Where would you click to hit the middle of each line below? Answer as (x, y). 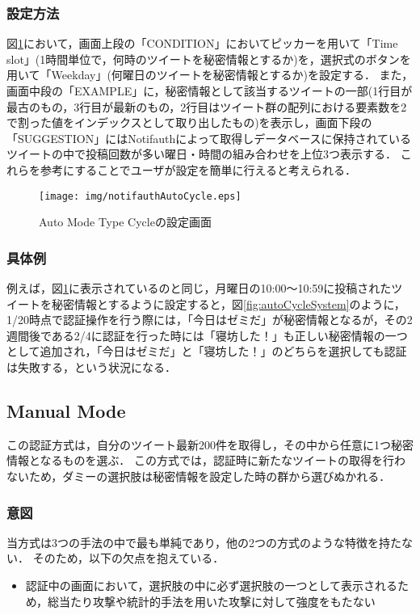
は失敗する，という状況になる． (91, 367)
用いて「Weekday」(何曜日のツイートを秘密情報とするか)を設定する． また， (210, 75)
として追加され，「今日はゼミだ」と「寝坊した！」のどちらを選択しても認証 (207, 351)
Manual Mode (66, 410)
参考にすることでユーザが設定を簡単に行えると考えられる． (198, 169)
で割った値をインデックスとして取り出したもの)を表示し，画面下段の (189, 122)
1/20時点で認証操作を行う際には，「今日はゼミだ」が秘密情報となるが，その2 (210, 320)
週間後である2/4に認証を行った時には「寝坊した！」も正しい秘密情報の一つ (207, 335)
